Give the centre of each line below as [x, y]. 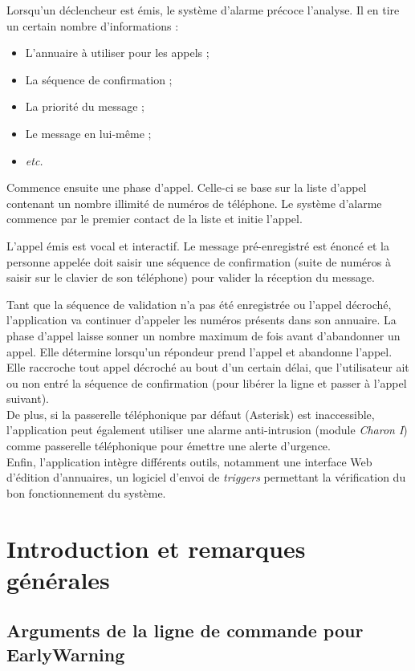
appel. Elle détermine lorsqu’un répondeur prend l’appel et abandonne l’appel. [199, 351]
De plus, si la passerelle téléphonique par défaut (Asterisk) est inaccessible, [191, 414]
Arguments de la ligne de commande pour [185, 630]
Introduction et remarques [156, 548]
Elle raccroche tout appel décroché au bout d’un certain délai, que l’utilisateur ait [208, 367]
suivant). [28, 399]
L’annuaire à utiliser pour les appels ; [117, 53]
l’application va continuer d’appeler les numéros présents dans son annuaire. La [201, 320]
